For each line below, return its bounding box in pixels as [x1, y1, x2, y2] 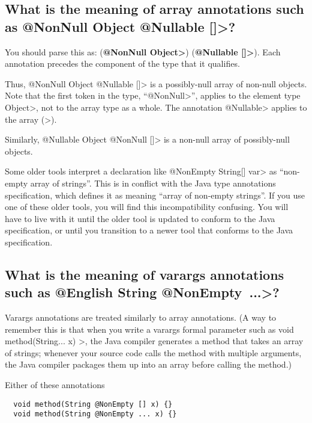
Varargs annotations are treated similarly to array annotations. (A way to [5, 311, 277, 324]
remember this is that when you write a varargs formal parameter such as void [5, 323, 294, 335]
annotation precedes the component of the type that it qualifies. [5, 57, 240, 70]
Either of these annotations [5, 378, 105, 391]
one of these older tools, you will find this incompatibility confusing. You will [5, 200, 289, 213]
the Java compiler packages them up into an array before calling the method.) [5, 358, 292, 371]
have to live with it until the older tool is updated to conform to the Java [5, 212, 275, 224]
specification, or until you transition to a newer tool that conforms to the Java [5, 224, 293, 236]
